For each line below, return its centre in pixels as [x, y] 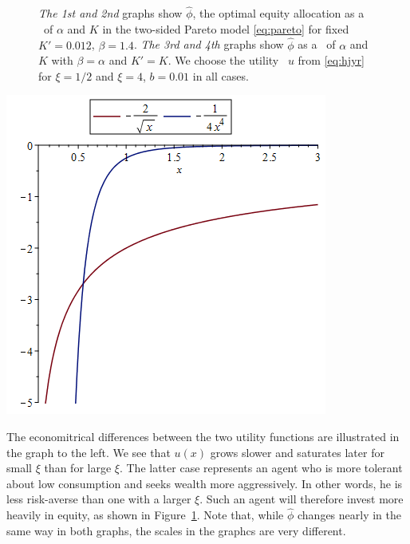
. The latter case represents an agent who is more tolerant [261, 468]
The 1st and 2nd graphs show [110, 13]
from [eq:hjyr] [331, 60]
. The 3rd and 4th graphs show [209, 44]
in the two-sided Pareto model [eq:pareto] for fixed [226, 28]
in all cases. [221, 75]
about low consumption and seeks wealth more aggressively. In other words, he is [205, 483]
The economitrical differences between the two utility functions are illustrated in [203, 436]
